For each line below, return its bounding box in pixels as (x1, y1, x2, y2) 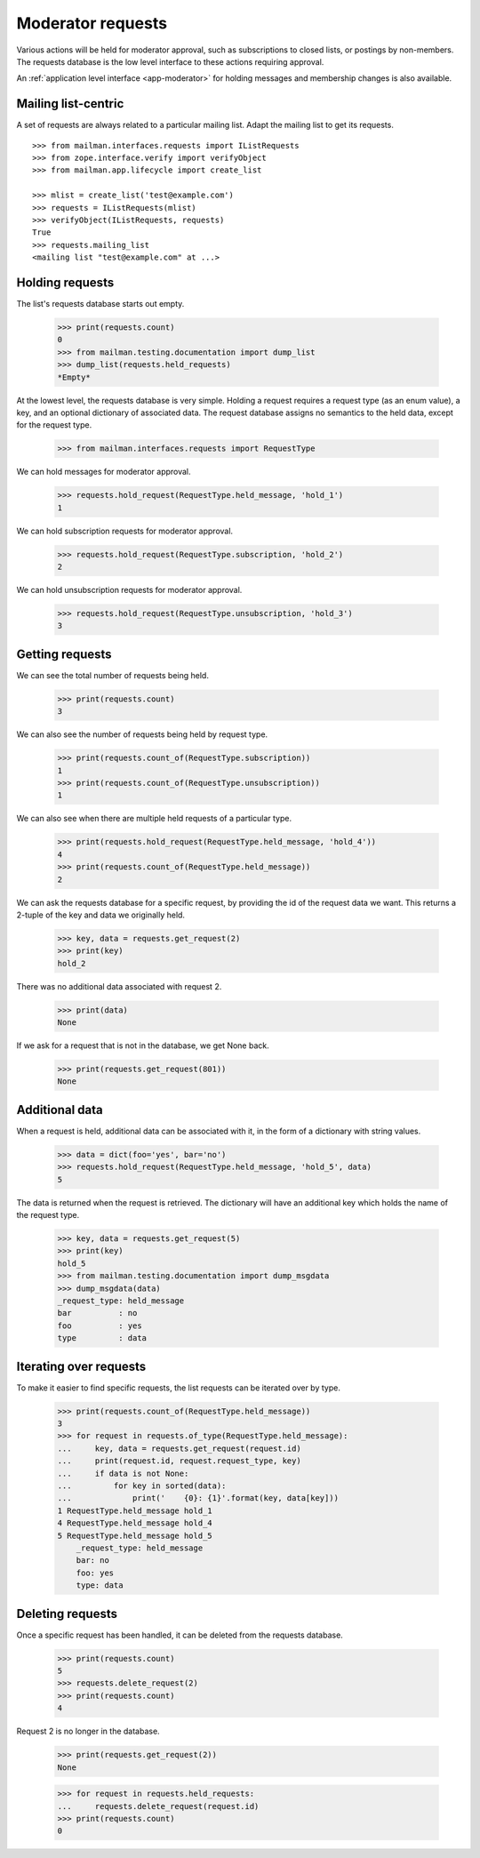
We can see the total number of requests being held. (16, 669, 209, 680)
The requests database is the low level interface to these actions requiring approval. (16, 56, 324, 67)
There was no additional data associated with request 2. (16, 981, 222, 991)
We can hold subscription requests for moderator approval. (16, 525, 234, 536)
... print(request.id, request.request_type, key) (57, 1456, 301, 1466)
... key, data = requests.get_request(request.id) (57, 1443, 301, 1454)
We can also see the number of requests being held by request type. (16, 729, 268, 740)
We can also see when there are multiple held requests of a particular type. (16, 813, 292, 824)
